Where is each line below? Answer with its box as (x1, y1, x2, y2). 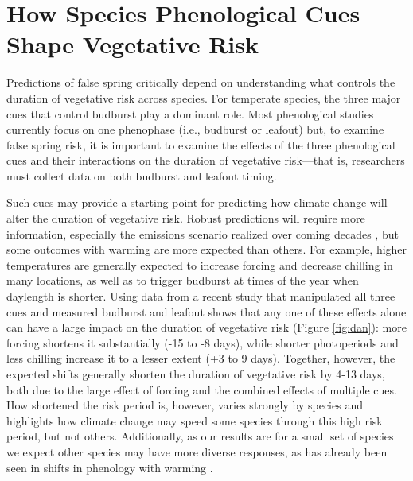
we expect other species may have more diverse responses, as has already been (6, 443, 388, 460)
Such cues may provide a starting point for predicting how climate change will (6, 194, 388, 211)
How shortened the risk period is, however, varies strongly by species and (6, 397, 363, 413)
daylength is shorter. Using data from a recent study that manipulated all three (6, 288, 395, 305)
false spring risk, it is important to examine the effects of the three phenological (6, 136, 395, 153)
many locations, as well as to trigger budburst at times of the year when (6, 272, 359, 289)
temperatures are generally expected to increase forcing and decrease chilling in (6, 256, 393, 273)
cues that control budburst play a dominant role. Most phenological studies (6, 105, 374, 122)
